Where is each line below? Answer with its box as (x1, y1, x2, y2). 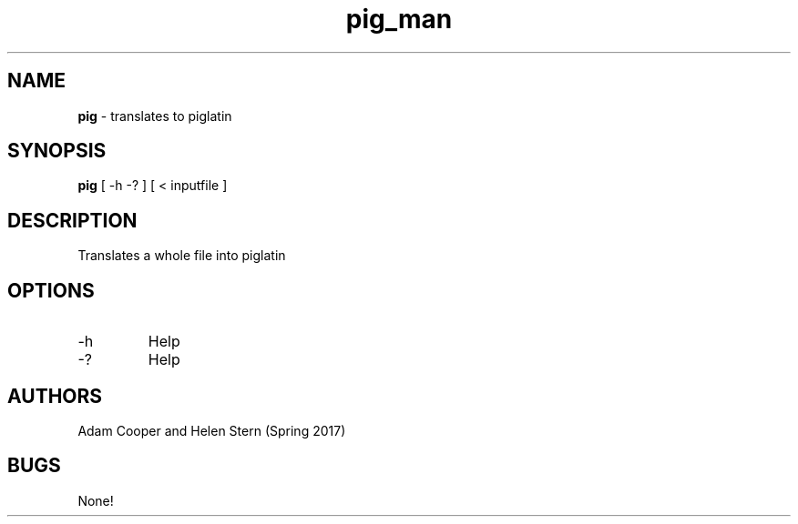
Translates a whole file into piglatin (77, 247, 286, 264)
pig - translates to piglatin (77, 107, 232, 124)
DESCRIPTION (7, 208, 138, 232)
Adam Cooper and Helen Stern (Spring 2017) (77, 422, 346, 438)
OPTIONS (7, 278, 95, 302)
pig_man (345, 4, 453, 35)
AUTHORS (7, 384, 103, 408)
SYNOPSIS (7, 139, 107, 163)
